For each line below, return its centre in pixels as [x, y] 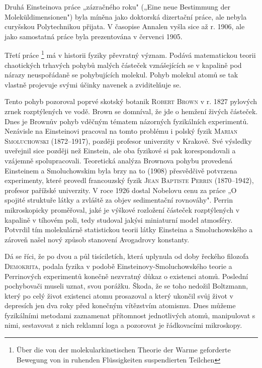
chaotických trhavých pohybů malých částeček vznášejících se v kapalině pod [123, 65]
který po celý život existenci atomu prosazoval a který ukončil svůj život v [119, 295]
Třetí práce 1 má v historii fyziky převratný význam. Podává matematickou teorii [130, 54]
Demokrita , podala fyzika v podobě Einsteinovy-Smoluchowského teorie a [118, 266]
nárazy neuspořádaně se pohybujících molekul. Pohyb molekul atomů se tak [121, 75]
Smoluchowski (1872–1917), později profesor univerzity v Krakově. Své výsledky [128, 141]
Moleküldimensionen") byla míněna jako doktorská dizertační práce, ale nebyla [126, 16]
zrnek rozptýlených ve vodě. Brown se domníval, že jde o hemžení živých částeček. [131, 111]
